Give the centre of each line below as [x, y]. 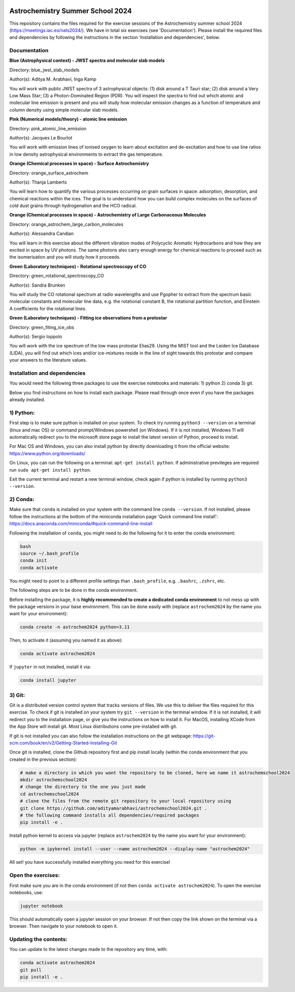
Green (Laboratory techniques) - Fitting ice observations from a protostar [88, 318]
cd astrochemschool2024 [50, 794]
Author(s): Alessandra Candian [42, 234]
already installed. [27, 400]
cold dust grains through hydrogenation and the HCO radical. [73, 206]
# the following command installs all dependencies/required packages [110, 816]
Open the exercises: [35, 875]
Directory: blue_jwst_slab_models [44, 70]
